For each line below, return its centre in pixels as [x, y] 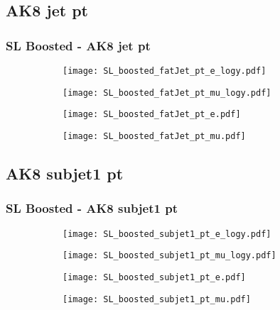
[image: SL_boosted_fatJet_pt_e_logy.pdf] [165, 71]
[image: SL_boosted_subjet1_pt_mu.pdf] [157, 299]
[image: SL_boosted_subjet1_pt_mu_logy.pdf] [169, 256]
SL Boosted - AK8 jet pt [78, 45]
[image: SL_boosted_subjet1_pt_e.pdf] [154, 277]
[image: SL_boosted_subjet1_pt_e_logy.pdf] [167, 234]
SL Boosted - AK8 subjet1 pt [92, 208]
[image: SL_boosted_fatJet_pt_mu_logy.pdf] [167, 93]
